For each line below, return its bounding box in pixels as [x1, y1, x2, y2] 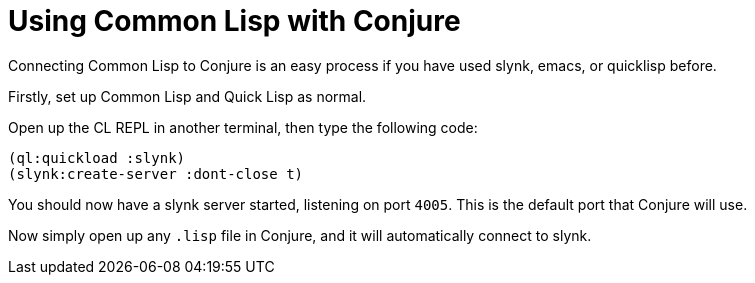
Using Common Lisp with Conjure [8, 4, 461, 38]
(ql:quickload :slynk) [8, 149, 186, 166]
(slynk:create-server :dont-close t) [8, 165, 304, 182]
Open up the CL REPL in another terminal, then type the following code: [8, 118, 478, 136]
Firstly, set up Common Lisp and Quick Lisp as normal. [8, 87, 367, 105]
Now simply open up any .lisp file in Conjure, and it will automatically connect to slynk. [8, 226, 592, 244]
